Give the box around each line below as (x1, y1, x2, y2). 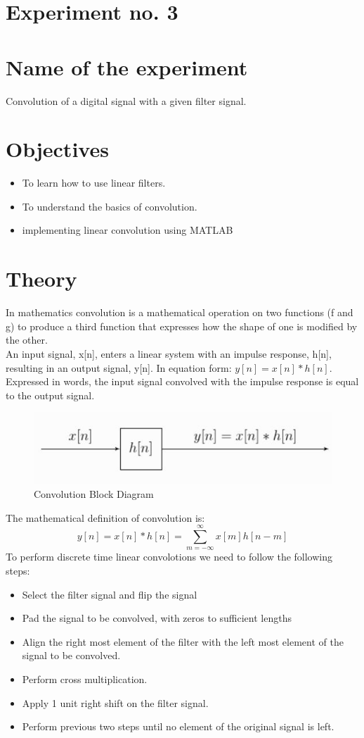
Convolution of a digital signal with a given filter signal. (6, 93, 247, 108)
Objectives (6, 135, 109, 163)
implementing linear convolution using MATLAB (22, 223, 233, 237)
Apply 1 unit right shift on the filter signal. (22, 695, 209, 710)
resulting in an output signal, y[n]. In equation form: (6, 360, 232, 375)
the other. (6, 332, 48, 347)
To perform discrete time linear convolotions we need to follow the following (6, 549, 333, 564)
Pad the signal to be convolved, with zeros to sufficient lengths (22, 611, 292, 625)
